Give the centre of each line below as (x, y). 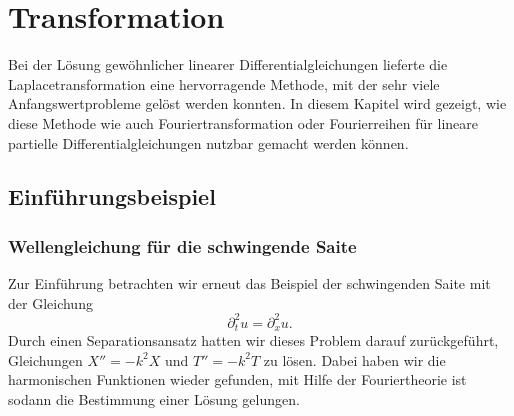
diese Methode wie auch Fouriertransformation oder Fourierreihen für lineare (243, 122)
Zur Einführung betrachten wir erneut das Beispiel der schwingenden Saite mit (249, 283)
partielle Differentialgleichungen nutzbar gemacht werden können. (208, 142)
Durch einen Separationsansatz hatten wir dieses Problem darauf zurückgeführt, (253, 340)
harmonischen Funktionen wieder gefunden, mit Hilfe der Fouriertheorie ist (237, 379)
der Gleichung (50, 302)
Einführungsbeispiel (112, 196)
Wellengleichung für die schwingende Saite (182, 245)
